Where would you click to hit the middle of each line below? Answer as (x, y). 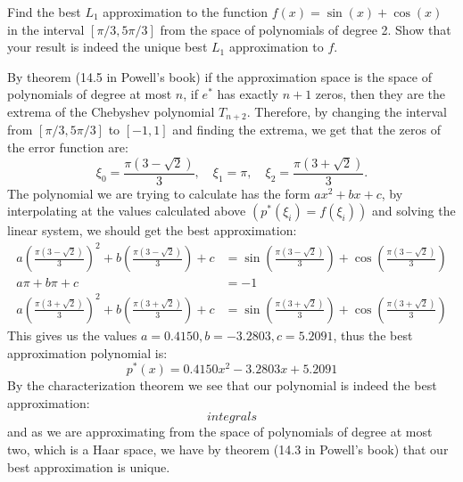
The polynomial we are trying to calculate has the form (159, 193)
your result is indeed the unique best (107, 47)
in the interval (46, 29)
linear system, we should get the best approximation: (152, 230)
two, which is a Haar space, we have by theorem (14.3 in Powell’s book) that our (228, 449)
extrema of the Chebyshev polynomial (111, 111)
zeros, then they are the (380, 94)
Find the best (44, 12)
